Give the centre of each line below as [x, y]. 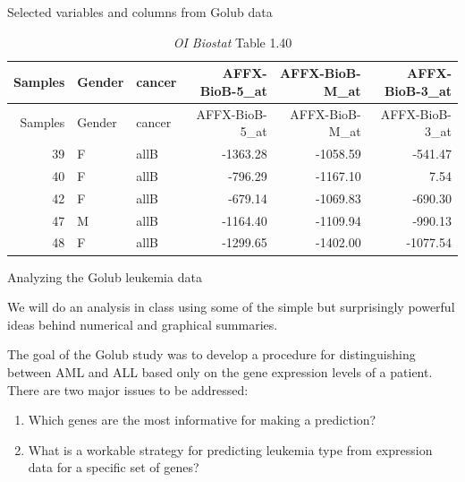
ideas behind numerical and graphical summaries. [143, 324]
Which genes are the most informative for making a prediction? [202, 420]
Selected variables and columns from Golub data [140, 12]
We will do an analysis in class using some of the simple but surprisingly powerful [231, 307]
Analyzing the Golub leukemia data [105, 276]
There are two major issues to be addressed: [128, 389]
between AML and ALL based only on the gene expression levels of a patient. [220, 371]
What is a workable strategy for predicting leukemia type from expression [230, 449]
